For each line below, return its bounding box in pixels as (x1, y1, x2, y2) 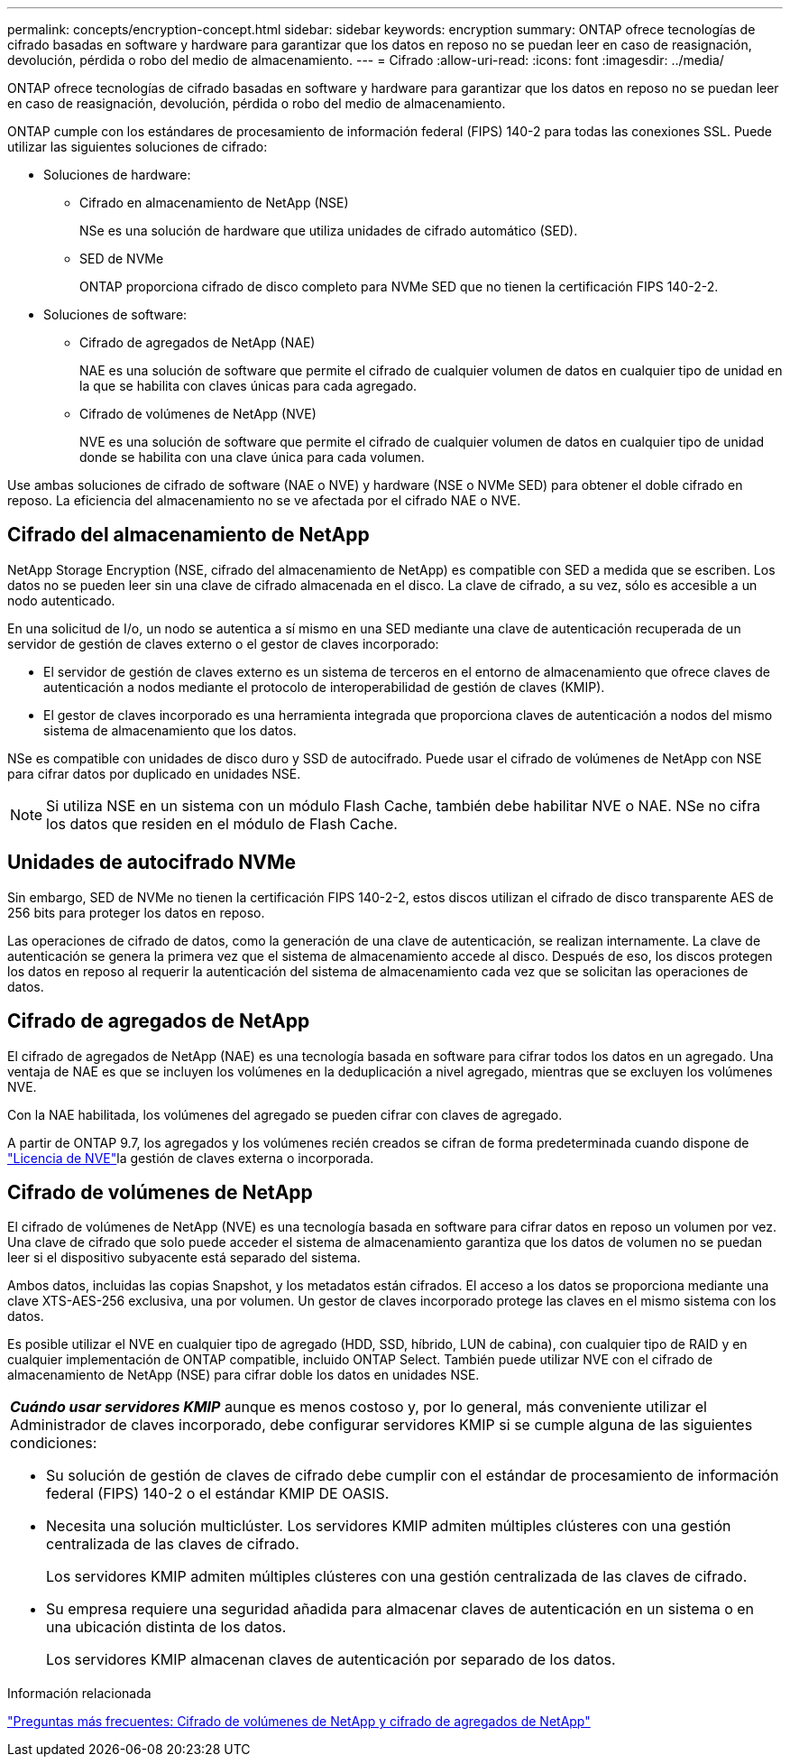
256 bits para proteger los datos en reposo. (7, 904, 265, 920)
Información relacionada (7, 1685, 152, 1702)
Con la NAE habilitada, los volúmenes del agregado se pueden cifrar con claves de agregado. (7, 1106, 563, 1122)
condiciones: (10, 1434, 97, 1453)
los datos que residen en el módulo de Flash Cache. (46, 814, 398, 833)
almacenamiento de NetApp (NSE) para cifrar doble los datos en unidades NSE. (7, 1367, 480, 1383)
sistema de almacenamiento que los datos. (43, 722, 297, 738)
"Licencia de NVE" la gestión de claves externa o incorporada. (7, 1150, 374, 1166)
